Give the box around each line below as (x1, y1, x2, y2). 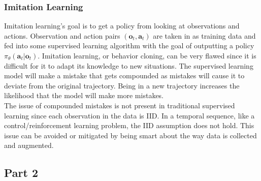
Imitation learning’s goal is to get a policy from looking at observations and (4, 20, 240, 31)
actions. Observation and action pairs (4, 30, 120, 41)
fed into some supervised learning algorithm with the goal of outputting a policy (4, 40, 254, 51)
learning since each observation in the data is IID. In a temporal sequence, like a (4, 110, 255, 120)
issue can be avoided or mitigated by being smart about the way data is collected (4, 130, 257, 140)
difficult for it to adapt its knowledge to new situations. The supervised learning (4, 60, 253, 71)
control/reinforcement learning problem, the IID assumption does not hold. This (4, 120, 254, 131)
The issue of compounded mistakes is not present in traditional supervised (4, 100, 235, 110)
